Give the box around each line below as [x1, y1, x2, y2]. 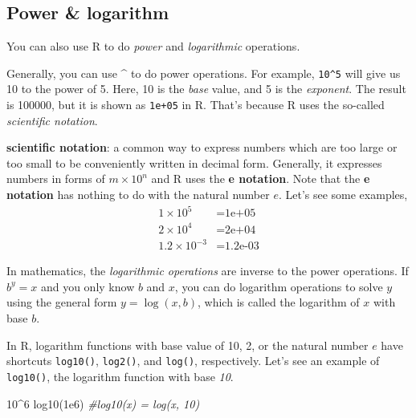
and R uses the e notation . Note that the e [151, 170, 370, 187]
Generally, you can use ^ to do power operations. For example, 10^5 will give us [6, 64, 401, 81]
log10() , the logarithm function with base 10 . [6, 367, 234, 384]
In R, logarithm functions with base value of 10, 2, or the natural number [6, 336, 369, 353]
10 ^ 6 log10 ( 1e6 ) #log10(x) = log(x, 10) [6, 395, 200, 412]
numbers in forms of [6, 170, 105, 187]
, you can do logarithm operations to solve [174, 278, 383, 294]
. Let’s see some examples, [278, 186, 408, 203]
